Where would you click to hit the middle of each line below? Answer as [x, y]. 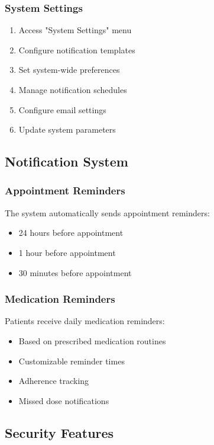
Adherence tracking [54, 381]
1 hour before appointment [67, 252]
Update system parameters [67, 129]
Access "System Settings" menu [75, 30]
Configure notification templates [77, 49]
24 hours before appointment [71, 233]
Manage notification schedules [73, 89]
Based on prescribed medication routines [92, 340]
